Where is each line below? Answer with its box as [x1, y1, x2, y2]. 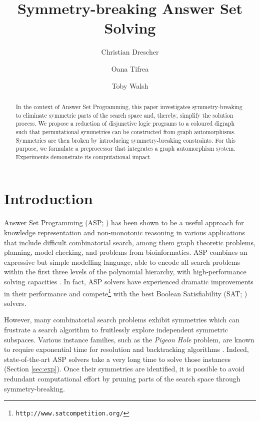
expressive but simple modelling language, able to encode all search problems [4, 256, 240, 267]
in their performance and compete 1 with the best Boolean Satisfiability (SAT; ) [4, 286, 247, 298]
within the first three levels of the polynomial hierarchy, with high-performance [4, 266, 246, 277]
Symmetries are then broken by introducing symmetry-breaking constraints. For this [15, 136, 235, 144]
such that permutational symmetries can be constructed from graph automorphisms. [15, 127, 236, 136]
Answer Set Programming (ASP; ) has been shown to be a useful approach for [4, 217, 244, 228]
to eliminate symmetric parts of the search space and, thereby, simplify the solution [15, 111, 233, 119]
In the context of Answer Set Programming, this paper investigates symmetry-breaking [15, 102, 242, 111]
